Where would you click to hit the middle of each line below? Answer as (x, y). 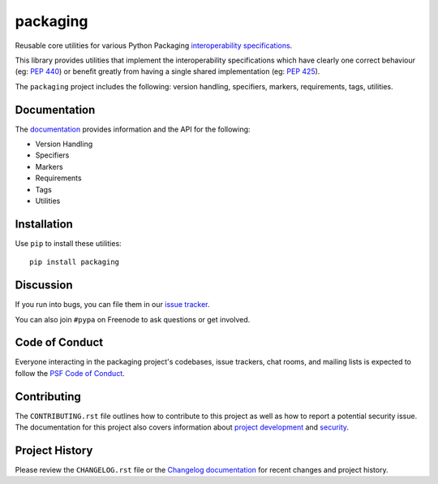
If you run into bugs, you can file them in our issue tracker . (112, 305)
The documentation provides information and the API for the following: (133, 129)
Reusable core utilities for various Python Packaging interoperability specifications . (154, 45)
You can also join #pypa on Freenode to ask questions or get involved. (133, 319)
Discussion (44, 285)
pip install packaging (75, 262)
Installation (44, 224)
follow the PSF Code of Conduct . (70, 373)
